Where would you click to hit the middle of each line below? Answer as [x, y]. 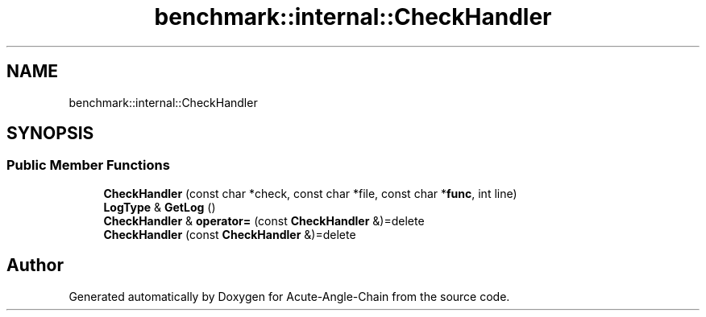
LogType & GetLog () [160, 207]
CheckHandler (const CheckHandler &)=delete [230, 234]
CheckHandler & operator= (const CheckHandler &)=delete [264, 220]
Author [35, 266]
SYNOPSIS [50, 134]
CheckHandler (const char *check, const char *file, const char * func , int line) [310, 193]
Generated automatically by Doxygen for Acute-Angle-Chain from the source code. [289, 296]
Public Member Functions [88, 165]
